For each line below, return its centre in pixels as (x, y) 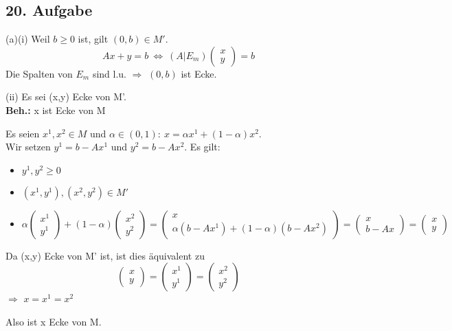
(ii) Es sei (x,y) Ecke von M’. (66, 96)
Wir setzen (28, 147)
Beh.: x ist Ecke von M (56, 110)
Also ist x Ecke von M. (54, 321)
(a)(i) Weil (28, 39)
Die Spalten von (39, 73)
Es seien (23, 133)
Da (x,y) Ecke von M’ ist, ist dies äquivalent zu (105, 255)
